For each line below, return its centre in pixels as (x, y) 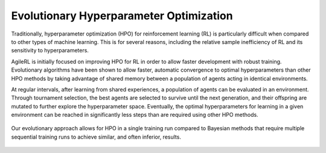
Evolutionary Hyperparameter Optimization (122, 16)
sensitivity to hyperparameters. (50, 51)
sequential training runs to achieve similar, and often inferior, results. (96, 137)
